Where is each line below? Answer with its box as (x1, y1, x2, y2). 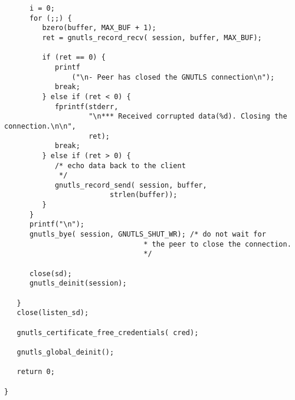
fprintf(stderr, (54, 102, 119, 111)
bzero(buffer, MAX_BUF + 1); (42, 24, 156, 32)
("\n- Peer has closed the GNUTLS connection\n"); (71, 73, 275, 81)
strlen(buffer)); (109, 191, 178, 199)
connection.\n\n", (4, 122, 76, 130)
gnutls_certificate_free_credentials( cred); (17, 328, 199, 337)
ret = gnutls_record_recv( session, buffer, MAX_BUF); (42, 33, 262, 42)
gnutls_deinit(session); (29, 279, 127, 288)
